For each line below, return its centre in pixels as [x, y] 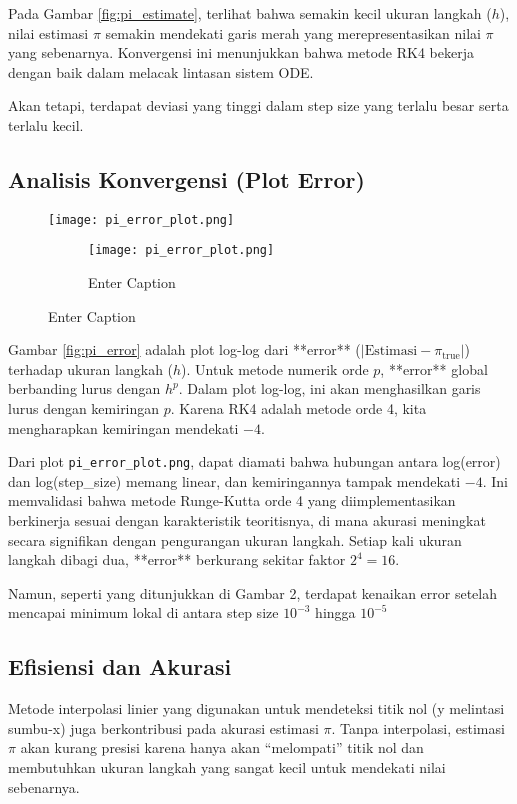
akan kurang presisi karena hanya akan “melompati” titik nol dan [222, 747]
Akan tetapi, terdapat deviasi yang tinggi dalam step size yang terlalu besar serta [258, 105]
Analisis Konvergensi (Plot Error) [186, 178]
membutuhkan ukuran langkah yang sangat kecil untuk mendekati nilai [227, 767]
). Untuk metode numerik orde [275, 368]
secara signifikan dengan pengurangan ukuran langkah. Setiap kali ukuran [235, 539]
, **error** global [434, 368]
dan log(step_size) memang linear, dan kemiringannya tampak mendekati [234, 480]
